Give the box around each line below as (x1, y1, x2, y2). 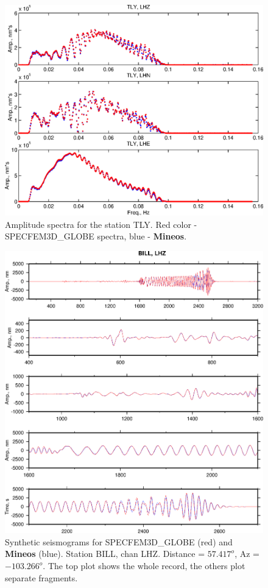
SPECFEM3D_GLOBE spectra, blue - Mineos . (5, 230, 187, 243)
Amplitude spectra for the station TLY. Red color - (5, 218, 197, 230)
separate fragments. (5, 571, 78, 584)
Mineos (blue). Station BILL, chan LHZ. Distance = (5, 547, 205, 560)
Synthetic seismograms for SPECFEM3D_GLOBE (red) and (5, 535, 233, 548)
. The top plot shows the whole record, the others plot (43, 559, 245, 572)
